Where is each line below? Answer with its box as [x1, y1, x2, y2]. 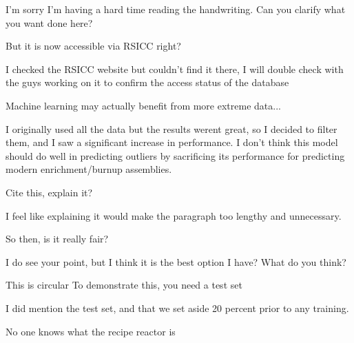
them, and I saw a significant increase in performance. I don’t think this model [6, 135, 338, 149]
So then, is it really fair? [6, 231, 109, 246]
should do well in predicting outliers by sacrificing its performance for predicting [6, 148, 345, 163]
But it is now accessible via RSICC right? [6, 39, 181, 53]
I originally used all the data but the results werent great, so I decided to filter [6, 121, 337, 136]
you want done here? [6, 15, 93, 30]
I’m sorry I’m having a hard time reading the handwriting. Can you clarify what [6, 2, 346, 16]
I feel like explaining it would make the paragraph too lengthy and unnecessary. [6, 208, 342, 222]
